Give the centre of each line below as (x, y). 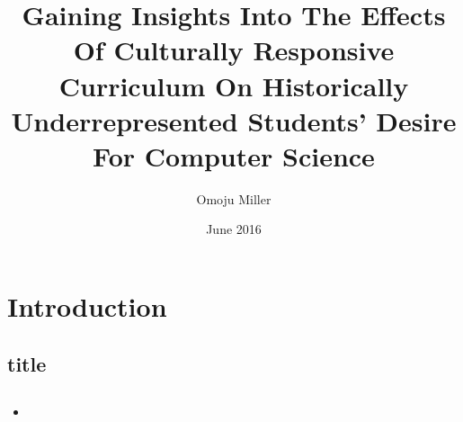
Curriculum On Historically (234, 85)
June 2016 (234, 229)
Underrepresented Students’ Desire (234, 120)
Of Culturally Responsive (234, 50)
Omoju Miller (234, 198)
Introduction (87, 306)
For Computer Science (234, 155)
